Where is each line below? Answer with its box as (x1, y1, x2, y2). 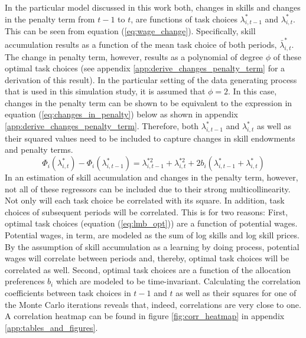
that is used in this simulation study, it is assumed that (5, 85, 206, 97)
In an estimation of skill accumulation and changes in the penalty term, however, (5, 171, 298, 183)
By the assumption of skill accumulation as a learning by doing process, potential (5, 240, 300, 252)
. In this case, (228, 85, 277, 97)
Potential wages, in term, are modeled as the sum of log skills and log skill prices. (5, 229, 300, 241)
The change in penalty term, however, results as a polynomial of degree (5, 50, 263, 63)
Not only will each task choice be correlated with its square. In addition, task (5, 194, 285, 206)
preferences (5, 275, 45, 287)
